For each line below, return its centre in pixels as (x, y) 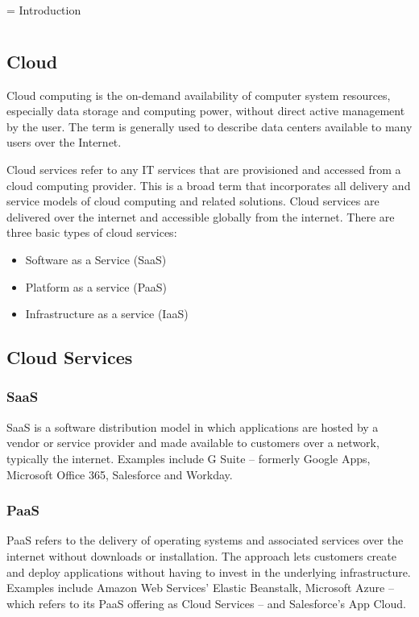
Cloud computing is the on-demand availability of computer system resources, (199, 95)
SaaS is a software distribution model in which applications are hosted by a (193, 427)
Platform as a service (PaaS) (96, 286)
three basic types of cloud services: (92, 232)
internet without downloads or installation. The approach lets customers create (201, 555)
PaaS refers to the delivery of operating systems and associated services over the (205, 540)
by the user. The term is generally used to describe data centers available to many (209, 126)
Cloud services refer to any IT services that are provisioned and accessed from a (204, 169)
